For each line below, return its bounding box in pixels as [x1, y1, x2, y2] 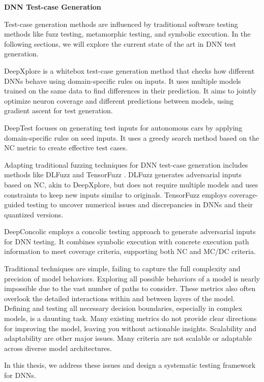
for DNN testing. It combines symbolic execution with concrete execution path [4, 236, 249, 246]
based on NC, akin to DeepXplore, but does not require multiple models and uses [4, 179, 258, 189]
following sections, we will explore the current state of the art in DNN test [4, 38, 237, 49]
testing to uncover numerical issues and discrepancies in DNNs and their [27, 199, 253, 210]
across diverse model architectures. [4, 342, 112, 353]
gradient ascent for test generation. [4, 105, 113, 116]
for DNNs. [4, 370, 36, 380]
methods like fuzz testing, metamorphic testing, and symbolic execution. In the [4, 28, 251, 39]
